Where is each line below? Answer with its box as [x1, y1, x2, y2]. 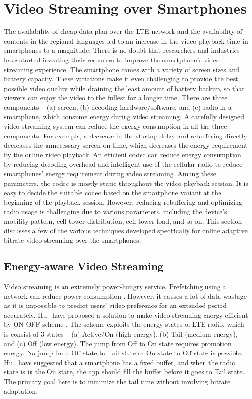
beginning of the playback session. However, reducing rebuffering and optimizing [4, 197, 242, 207]
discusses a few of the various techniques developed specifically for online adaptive [4, 225, 248, 235]
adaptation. [4, 385, 38, 396]
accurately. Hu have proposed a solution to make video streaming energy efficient [4, 309, 248, 320]
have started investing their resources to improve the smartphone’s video [4, 54, 220, 64]
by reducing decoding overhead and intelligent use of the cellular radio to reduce [4, 159, 243, 169]
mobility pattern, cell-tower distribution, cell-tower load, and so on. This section [4, 216, 242, 226]
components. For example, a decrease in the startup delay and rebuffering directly [4, 130, 247, 140]
